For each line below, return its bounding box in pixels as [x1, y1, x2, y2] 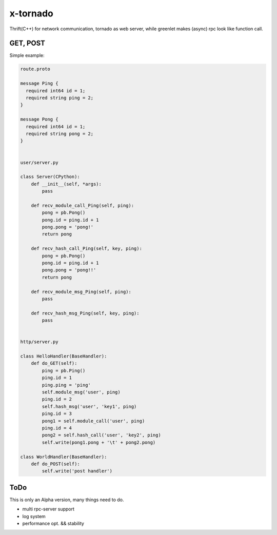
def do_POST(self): [31, 461, 81, 467]
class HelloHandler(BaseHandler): [20, 353, 107, 359]
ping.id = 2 [42, 397, 72, 402]
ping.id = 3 [42, 411, 72, 417]
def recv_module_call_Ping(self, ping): [31, 203, 134, 208]
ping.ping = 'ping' [42, 382, 91, 388]
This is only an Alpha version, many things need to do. [9, 497, 124, 503]
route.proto [20, 66, 51, 72]
